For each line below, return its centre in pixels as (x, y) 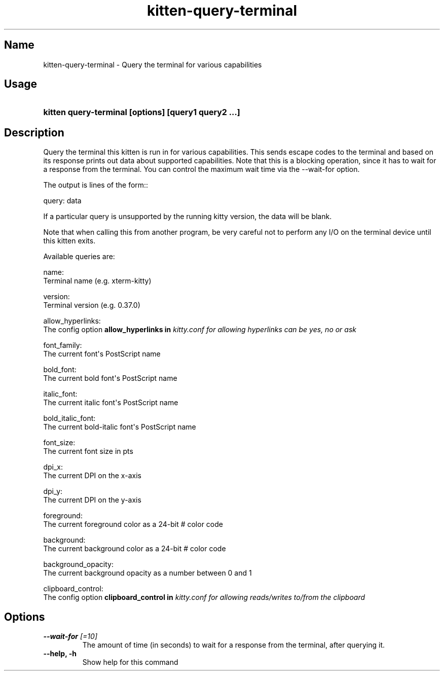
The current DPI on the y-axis (92, 500)
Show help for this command (130, 662)
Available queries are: (79, 257)
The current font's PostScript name (102, 354)
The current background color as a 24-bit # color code (135, 549)
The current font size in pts (88, 451)
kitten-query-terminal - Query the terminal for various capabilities (153, 64)
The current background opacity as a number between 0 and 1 (147, 573)
